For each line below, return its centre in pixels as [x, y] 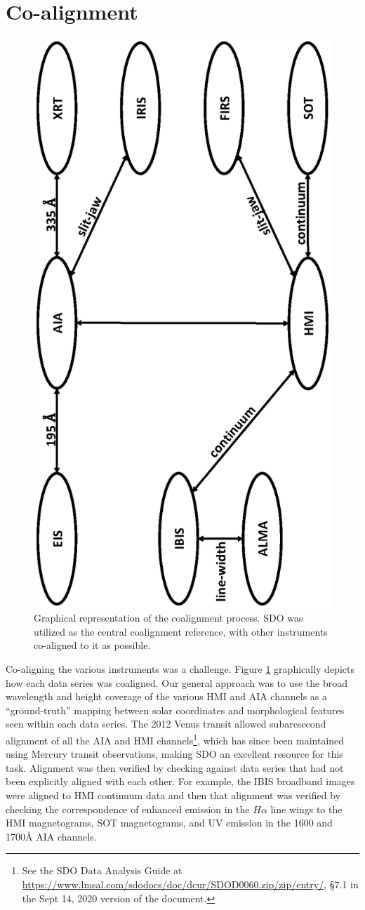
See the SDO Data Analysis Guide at [102, 870]
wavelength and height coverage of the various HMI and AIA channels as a [166, 696]
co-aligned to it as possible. [92, 645]
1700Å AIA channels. [51, 836]
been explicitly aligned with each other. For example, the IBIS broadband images [180, 781]
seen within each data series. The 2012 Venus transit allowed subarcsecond [166, 724]
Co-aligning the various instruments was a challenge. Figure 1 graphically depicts [180, 669]
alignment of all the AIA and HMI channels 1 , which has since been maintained [175, 739]
